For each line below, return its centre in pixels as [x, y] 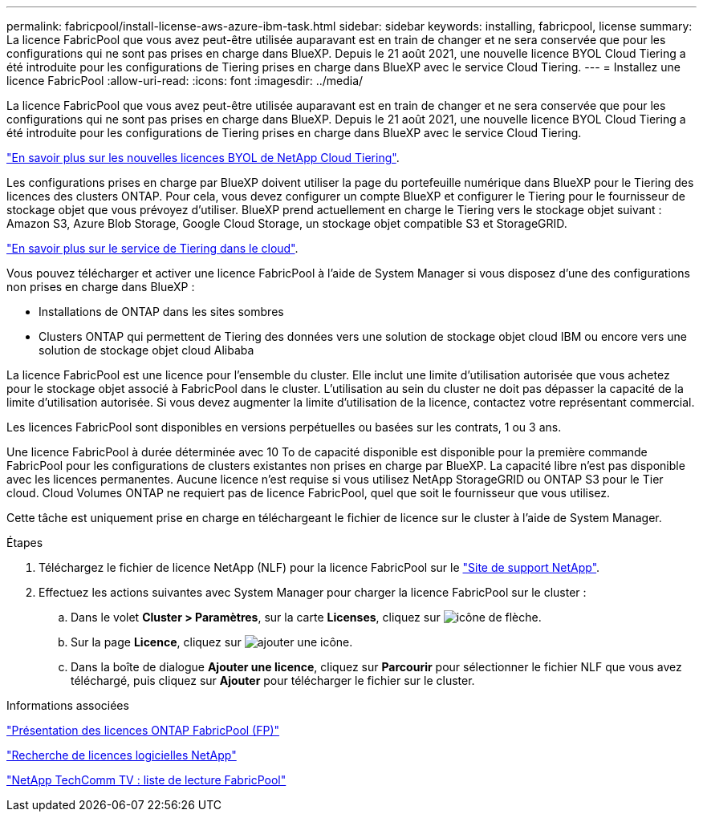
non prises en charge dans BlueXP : [101, 287]
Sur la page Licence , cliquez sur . [212, 642]
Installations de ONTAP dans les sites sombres [161, 312]
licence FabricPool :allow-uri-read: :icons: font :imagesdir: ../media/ [185, 81]
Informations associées [68, 705]
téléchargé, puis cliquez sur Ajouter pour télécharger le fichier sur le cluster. [273, 680]
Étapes [25, 543]
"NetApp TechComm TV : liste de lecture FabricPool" [146, 780]
